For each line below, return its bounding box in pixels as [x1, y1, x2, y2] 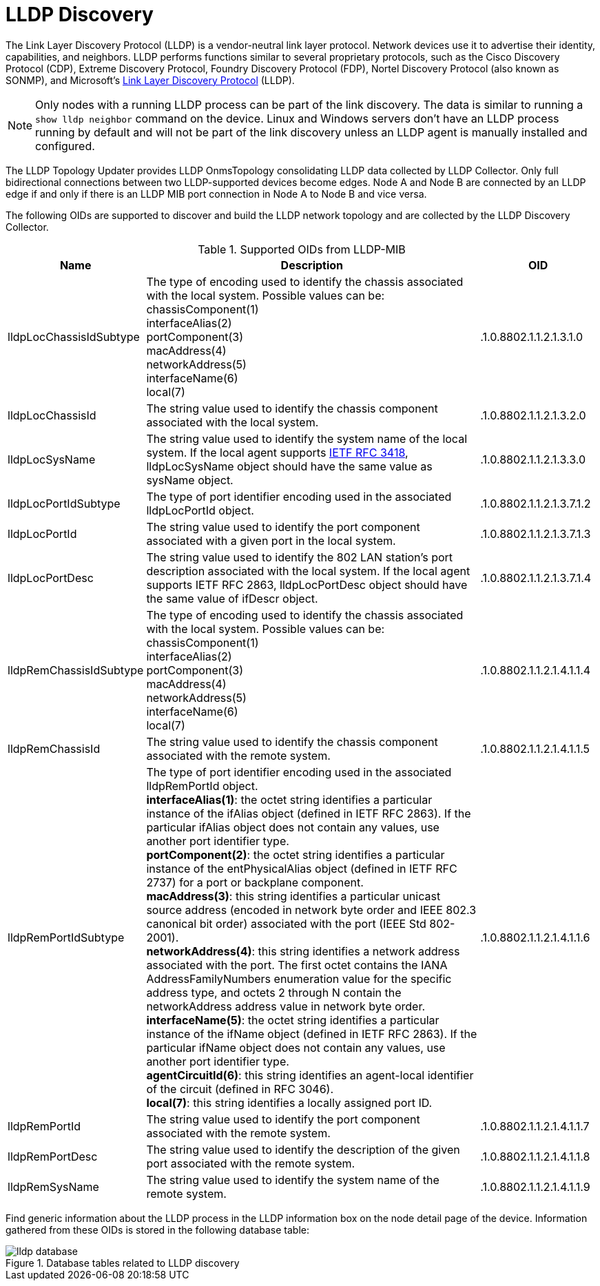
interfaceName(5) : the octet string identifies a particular [146, 1013, 439, 1027]
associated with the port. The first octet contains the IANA [146, 957, 448, 972]
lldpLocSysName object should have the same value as [146, 459, 433, 473]
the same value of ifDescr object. [146, 591, 318, 605]
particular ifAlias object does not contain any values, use [146, 820, 439, 834]
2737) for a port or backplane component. [146, 875, 364, 889]
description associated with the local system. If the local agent [146, 563, 470, 578]
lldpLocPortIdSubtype [8, 496, 121, 510]
